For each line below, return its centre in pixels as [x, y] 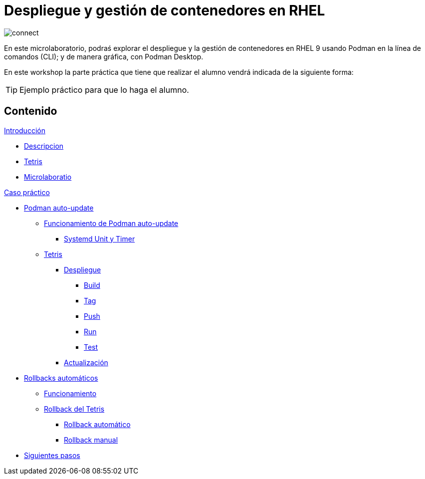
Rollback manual [91, 440]
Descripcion [44, 146]
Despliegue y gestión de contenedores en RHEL [165, 10]
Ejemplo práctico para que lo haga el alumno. [104, 90]
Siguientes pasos [52, 455]
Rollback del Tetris [74, 409]
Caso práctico [27, 192]
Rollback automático [97, 424]
